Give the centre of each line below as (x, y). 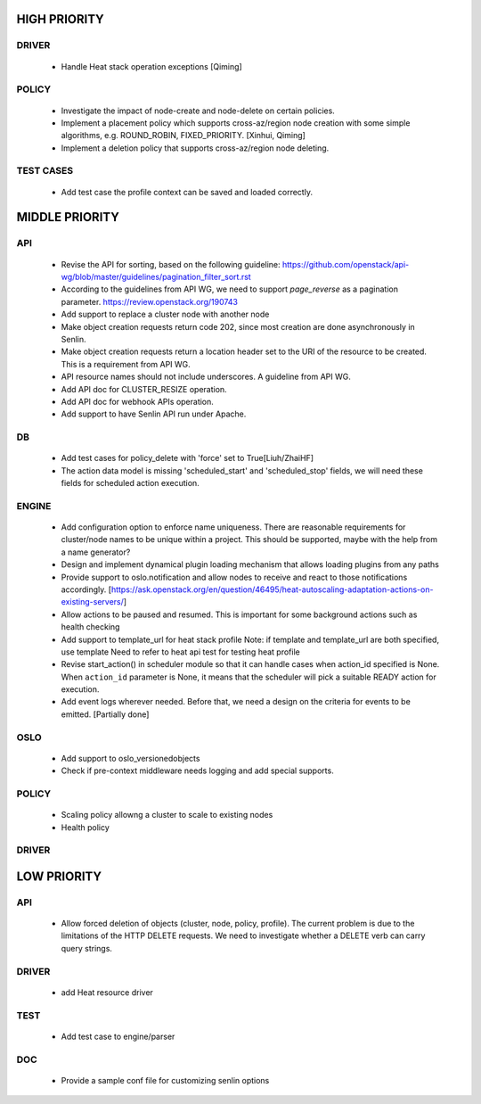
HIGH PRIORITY (60, 19)
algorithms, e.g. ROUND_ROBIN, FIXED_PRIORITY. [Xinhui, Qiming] (183, 136)
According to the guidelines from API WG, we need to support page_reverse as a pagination (229, 289)
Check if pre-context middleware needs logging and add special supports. (197, 770)
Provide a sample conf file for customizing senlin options (165, 1080)
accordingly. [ (86, 589)
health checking (90, 627)
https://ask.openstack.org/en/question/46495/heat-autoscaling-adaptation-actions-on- (272, 589)
